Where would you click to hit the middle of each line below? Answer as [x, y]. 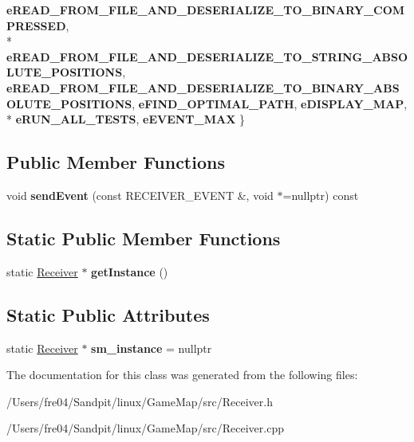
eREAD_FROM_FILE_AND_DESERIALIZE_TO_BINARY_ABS [203, 87]
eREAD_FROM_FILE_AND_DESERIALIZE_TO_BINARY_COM [206, 10]
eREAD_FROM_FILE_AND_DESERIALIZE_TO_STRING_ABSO [207, 56]
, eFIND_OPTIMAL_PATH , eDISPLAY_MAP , [270, 103]
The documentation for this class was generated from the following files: [182, 375]
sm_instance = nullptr [152, 348]
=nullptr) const [321, 195]
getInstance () [130, 271]
